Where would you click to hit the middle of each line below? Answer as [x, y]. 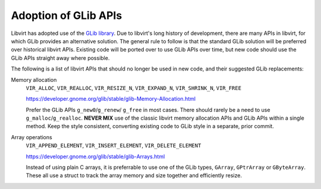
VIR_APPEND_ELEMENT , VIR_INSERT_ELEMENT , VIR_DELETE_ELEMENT [114, 146]
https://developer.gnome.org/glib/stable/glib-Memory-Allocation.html [111, 99]
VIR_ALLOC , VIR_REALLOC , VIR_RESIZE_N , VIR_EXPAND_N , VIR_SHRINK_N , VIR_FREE [134, 88]
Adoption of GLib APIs [67, 15]
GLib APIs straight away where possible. [60, 58]
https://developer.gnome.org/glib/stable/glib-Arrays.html [95, 156]
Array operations [32, 137]
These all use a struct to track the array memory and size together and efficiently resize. [134, 175]
